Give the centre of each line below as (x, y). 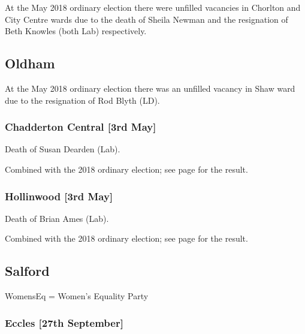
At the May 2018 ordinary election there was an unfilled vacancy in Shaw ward (150, 88)
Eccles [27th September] (64, 322)
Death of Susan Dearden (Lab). (63, 149)
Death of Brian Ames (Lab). (57, 218)
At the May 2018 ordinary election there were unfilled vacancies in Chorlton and (153, 7)
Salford (27, 271)
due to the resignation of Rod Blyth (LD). (82, 100)
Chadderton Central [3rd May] (81, 127)
